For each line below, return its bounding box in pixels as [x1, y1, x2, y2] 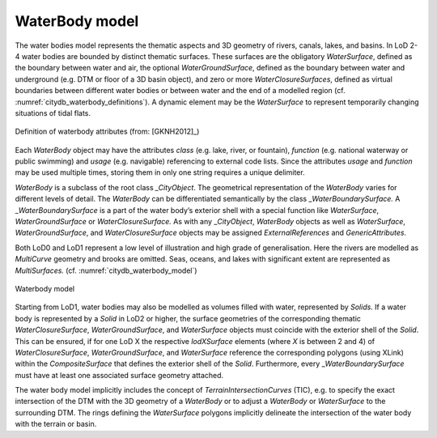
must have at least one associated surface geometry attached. [15, 370, 224, 380]
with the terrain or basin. [15, 419, 97, 429]
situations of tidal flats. [15, 108, 91, 117]
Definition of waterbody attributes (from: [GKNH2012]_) [15, 126, 200, 137]
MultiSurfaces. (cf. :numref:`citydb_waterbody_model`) [15, 266, 197, 275]
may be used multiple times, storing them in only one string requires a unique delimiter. [15, 168, 305, 177]
